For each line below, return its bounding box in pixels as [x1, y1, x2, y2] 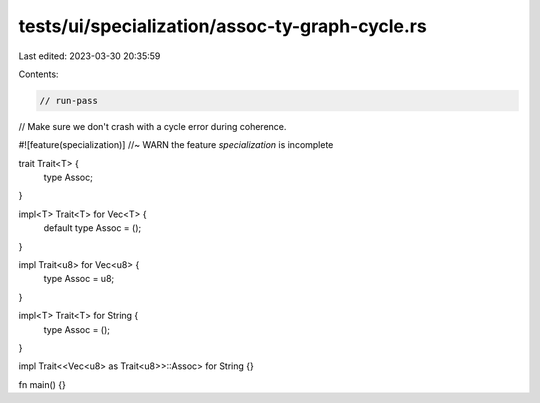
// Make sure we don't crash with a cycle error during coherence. [18, 120, 287, 132]
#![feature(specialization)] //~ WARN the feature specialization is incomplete [18, 139, 334, 151]
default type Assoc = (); [43, 222, 142, 234]
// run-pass [39, 95, 99, 106]
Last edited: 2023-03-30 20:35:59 [18, 50, 161, 62]
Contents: [18, 68, 59, 80]
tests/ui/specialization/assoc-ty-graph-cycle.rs [18, 15, 427, 37]
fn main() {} [18, 378, 67, 390]
